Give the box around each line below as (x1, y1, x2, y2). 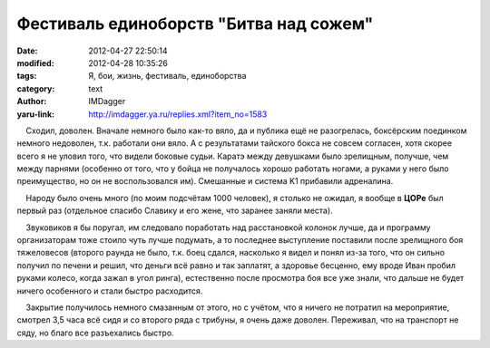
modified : (16, 57, 54, 68)
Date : (16, 45, 38, 56)
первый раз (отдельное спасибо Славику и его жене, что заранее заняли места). (16, 205, 333, 217)
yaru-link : (16, 109, 54, 120)
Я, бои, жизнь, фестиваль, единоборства (88, 71, 247, 82)
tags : (16, 71, 37, 82)
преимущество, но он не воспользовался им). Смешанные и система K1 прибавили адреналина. (16, 176, 394, 187)
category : (16, 82, 55, 94)
